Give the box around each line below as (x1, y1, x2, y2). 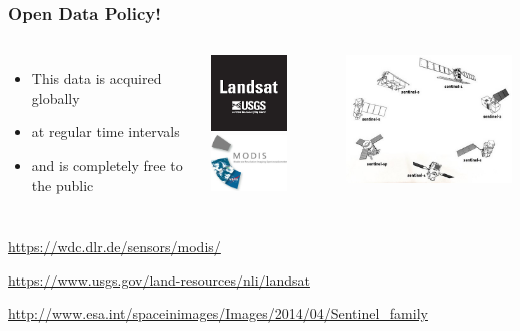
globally (31, 87, 80, 108)
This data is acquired (31, 68, 162, 89)
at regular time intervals (31, 121, 180, 142)
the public (31, 174, 94, 195)
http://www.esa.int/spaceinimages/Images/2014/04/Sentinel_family (8, 303, 428, 324)
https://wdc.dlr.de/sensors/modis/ (8, 236, 221, 257)
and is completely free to (31, 155, 183, 175)
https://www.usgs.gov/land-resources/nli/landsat (8, 269, 310, 290)
